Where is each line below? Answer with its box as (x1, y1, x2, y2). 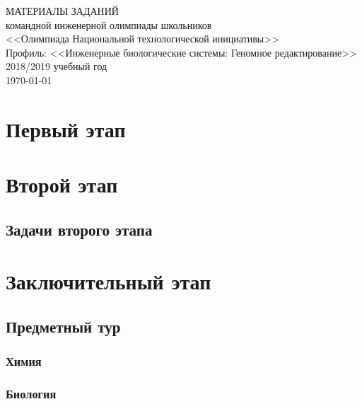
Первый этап (6, 114, 126, 143)
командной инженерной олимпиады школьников (6, 17, 212, 32)
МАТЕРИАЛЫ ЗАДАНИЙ (6, 4, 119, 18)
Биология (6, 385, 57, 403)
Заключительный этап (6, 267, 211, 296)
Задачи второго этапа (6, 218, 153, 240)
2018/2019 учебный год (6, 59, 107, 74)
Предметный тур (6, 315, 121, 337)
